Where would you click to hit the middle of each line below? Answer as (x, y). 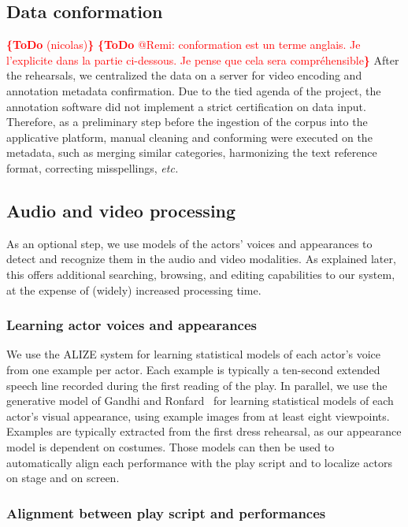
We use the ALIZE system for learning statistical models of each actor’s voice (194, 354)
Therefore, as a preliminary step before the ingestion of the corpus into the (187, 122)
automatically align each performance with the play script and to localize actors (199, 462)
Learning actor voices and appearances (132, 325)
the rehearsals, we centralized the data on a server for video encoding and (184, 75)
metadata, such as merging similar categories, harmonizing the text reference (192, 152)
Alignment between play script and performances (166, 512)
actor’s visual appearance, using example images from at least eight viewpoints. (198, 416)
